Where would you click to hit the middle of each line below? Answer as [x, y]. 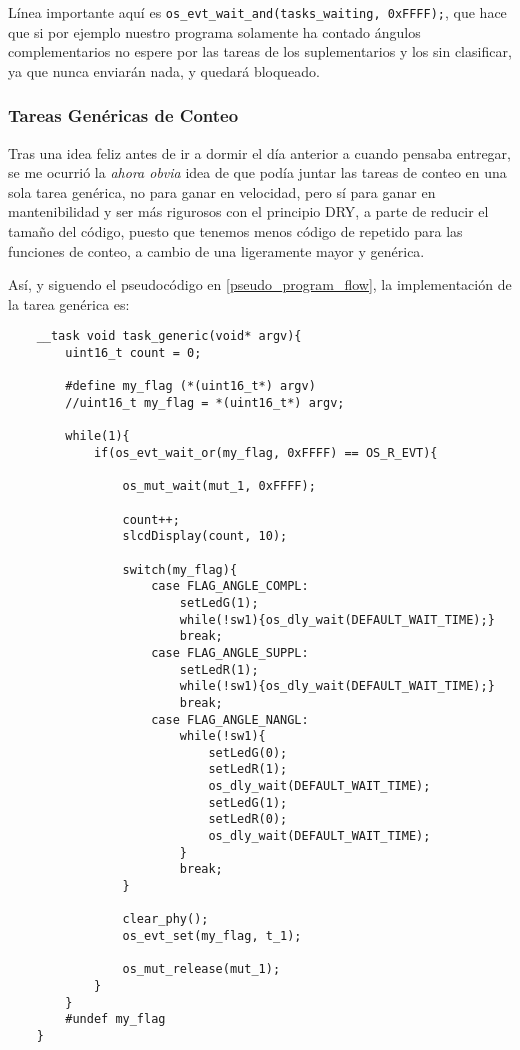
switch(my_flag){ [180, 569]
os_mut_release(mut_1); [201, 969]
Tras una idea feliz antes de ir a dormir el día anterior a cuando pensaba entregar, [259, 152]
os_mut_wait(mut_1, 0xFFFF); [219, 486]
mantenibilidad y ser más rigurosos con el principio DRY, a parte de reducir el [248, 211]
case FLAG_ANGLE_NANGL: [230, 719]
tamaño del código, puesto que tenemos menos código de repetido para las [235, 231]
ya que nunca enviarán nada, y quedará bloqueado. [164, 70]
